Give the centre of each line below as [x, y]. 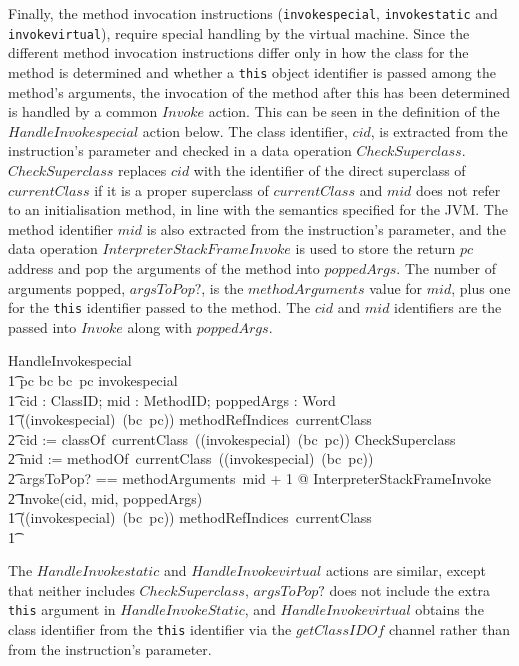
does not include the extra [409, 589]
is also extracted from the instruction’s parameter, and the [326, 228]
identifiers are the [448, 307]
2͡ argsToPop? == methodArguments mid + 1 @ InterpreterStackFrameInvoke [249, 477]
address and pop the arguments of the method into [164, 267]
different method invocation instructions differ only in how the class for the [238, 52]
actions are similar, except [405, 570]
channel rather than [449, 629]
